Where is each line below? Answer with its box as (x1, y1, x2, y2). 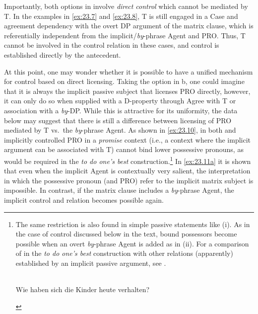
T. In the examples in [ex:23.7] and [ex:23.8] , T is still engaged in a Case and (4, 10, 238, 21)
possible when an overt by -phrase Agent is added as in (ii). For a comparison (15, 238, 249, 248)
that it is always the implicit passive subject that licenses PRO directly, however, (4, 85, 251, 96)
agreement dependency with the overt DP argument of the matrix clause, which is (4, 20, 254, 31)
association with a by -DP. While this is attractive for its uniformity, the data (4, 105, 238, 115)
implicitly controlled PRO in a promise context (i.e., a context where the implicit (4, 134, 251, 145)
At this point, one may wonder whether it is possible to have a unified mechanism (4, 66, 253, 77)
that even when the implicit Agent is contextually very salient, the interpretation (4, 165, 251, 176)
